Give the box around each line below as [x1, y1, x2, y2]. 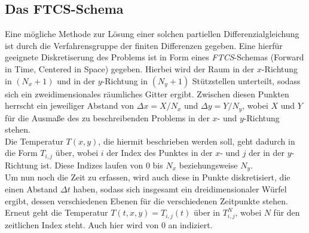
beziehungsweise [179, 158, 238, 171]
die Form [5, 146, 38, 159]
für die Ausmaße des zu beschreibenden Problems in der [5, 111, 210, 124]
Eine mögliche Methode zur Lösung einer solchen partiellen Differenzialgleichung [5, 27, 299, 40]
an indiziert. [168, 218, 213, 231]
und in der [57, 74, 96, 87]
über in [194, 206, 221, 219]
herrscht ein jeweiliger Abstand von [5, 99, 134, 112]
